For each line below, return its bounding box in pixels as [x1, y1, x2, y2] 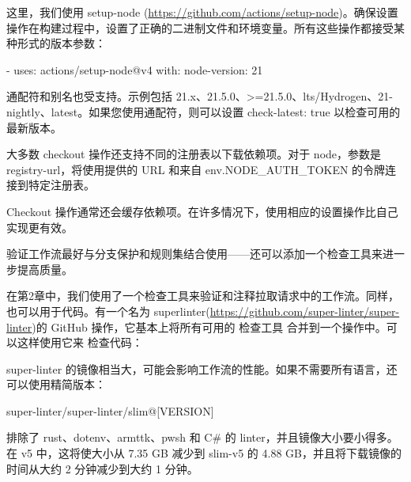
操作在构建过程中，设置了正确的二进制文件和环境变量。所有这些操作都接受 [6, 19, 394, 36]
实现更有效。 [6, 218, 73, 235]
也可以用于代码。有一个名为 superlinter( [6, 302, 210, 319]
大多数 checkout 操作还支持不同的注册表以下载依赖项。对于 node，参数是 [6, 146, 382, 162]
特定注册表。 [28, 176, 95, 193]
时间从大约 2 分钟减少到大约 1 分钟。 [6, 460, 198, 476]
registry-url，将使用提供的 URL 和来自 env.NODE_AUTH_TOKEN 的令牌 [6, 161, 386, 177]
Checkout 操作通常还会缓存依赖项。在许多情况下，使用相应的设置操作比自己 [6, 203, 398, 219]
